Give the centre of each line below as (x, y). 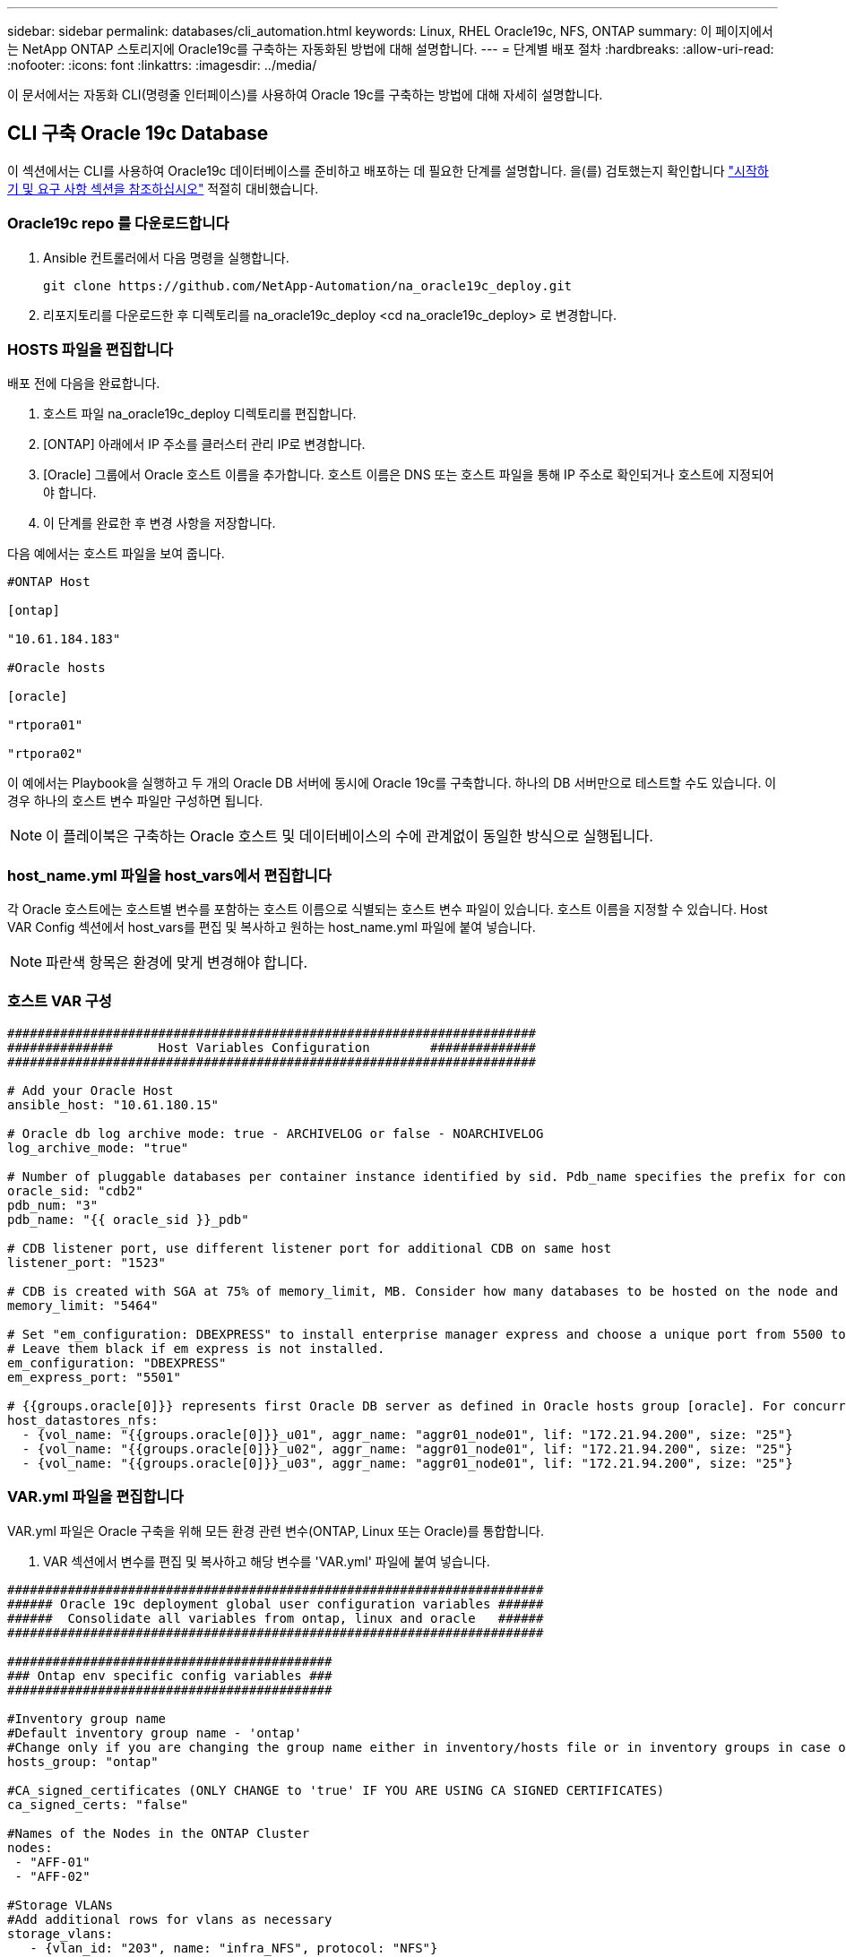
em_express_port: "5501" (94, 1377)
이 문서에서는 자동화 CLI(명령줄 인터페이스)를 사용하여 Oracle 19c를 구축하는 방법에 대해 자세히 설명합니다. (305, 95)
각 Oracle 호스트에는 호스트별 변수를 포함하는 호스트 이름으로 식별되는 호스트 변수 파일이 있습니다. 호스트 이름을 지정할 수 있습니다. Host (388, 910)
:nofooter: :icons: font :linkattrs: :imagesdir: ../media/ (162, 65)
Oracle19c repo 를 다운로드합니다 (118, 224)
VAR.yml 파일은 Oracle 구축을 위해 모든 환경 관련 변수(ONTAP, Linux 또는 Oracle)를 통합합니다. (276, 1530)
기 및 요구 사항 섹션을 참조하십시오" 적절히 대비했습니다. (163, 188)
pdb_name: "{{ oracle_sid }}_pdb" (128, 1219)
